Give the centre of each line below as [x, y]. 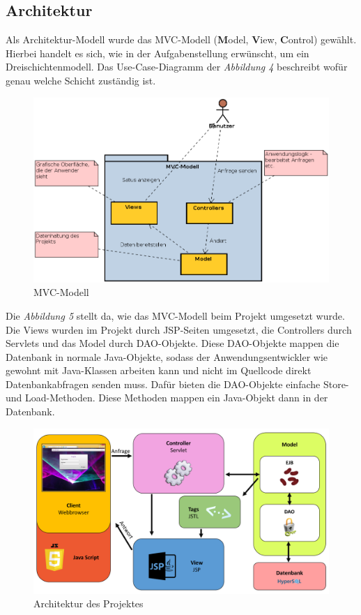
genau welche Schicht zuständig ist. [81, 80]
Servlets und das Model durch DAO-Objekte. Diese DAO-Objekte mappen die [172, 343]
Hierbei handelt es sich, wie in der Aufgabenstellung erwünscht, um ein [158, 53]
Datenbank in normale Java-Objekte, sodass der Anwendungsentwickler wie [167, 356]
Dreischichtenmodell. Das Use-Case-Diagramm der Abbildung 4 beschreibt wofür [177, 67]
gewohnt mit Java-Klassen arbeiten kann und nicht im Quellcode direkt [159, 370]
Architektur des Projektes [89, 603]
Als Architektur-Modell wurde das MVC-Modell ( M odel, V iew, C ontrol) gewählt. [181, 39]
